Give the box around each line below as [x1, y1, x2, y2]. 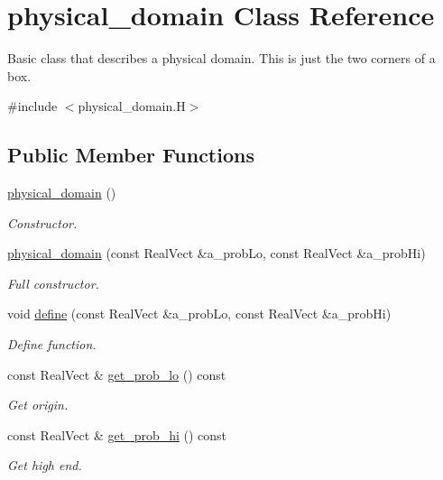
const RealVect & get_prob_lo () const [7, 365, 226, 383]
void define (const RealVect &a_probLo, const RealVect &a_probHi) [7, 304, 392, 323]
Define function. [7, 335, 97, 354]
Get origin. [7, 395, 69, 414]
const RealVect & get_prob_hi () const [7, 425, 227, 444]
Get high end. [7, 456, 82, 475]
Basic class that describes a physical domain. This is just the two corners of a [7, 49, 436, 68]
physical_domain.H [78, 97, 186, 115]
